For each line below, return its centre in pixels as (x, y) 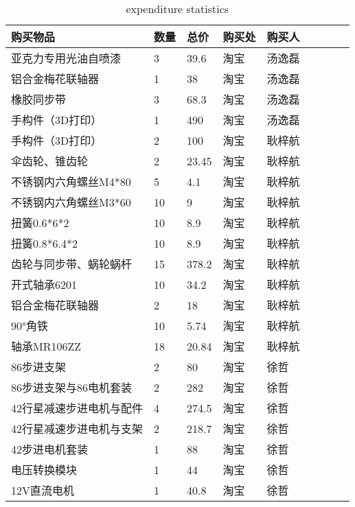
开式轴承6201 (44, 284)
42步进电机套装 (50, 449)
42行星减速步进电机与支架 (77, 428)
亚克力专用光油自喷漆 (66, 58)
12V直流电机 (43, 490)
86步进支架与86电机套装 (72, 387)
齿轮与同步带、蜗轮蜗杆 (72, 264)
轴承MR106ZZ (46, 346)
